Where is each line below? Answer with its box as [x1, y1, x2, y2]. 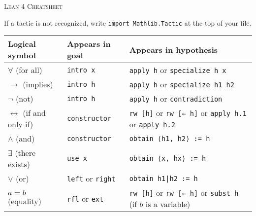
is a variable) [145, 198, 191, 210]
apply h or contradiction [129, 93, 223, 105]
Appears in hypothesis [129, 43, 218, 55]
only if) [8, 118, 33, 130]
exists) [8, 158, 31, 170]
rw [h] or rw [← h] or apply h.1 [129, 107, 247, 119]
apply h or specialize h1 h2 [129, 78, 234, 90]
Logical [8, 38, 36, 50]
